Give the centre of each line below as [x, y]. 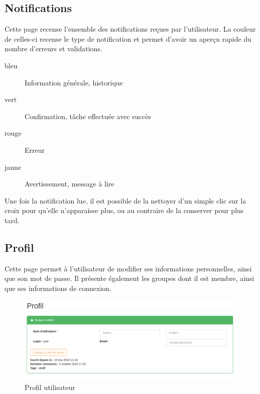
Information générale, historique [74, 82]
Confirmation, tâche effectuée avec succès [88, 116]
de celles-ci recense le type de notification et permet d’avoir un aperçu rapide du [128, 38]
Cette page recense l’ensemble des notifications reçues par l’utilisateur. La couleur [130, 29]
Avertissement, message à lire [70, 184]
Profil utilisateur [50, 387]
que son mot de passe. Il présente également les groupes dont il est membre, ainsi [129, 278]
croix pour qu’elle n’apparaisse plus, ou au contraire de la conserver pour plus [124, 210]
